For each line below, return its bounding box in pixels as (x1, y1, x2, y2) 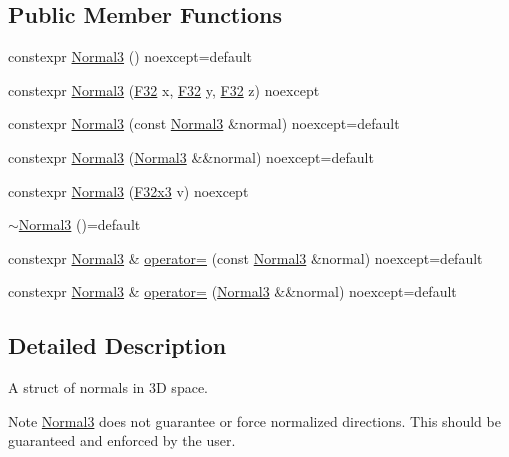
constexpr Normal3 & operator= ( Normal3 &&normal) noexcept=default (8, 281, 457, 302)
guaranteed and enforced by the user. (8, 430, 236, 451)
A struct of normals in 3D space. (8, 377, 208, 398)
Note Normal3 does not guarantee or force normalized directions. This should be (8, 410, 501, 431)
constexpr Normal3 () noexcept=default (8, 46, 253, 67)
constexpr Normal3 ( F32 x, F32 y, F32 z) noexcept (8, 79, 320, 100)
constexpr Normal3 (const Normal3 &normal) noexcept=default (8, 113, 400, 134)
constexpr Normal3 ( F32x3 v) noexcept (8, 180, 249, 201)
